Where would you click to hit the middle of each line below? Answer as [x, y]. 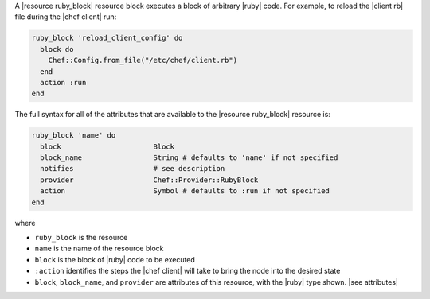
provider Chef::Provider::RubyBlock [149, 180]
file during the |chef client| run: [66, 17]
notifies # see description [133, 169]
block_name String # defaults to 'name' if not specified [189, 158]
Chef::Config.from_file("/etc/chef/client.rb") [143, 60]
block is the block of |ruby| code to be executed [115, 259]
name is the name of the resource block [99, 249]
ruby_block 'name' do [74, 136]
